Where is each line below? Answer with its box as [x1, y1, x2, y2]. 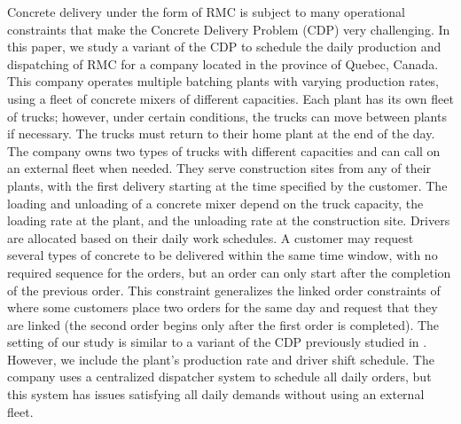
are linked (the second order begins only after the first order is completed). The [7, 315, 440, 334]
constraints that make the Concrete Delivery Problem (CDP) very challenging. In [7, 20, 450, 38]
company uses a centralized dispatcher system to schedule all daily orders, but [7, 367, 432, 386]
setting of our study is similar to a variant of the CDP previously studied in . [7, 333, 427, 351]
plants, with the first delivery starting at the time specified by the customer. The [7, 176, 448, 194]
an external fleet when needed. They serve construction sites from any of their [7, 159, 432, 177]
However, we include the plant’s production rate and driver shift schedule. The [7, 349, 434, 368]
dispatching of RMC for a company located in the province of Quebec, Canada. [7, 54, 439, 73]
